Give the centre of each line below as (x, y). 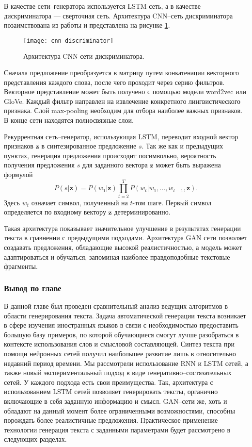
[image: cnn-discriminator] (69, 41)
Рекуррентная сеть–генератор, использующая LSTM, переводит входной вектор (121, 136)
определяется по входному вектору (55, 212)
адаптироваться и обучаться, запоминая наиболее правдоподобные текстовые (117, 257)
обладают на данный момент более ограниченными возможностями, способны (119, 410)
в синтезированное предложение (89, 146)
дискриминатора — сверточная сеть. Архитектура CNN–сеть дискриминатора (118, 15)
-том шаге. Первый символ (172, 202)
